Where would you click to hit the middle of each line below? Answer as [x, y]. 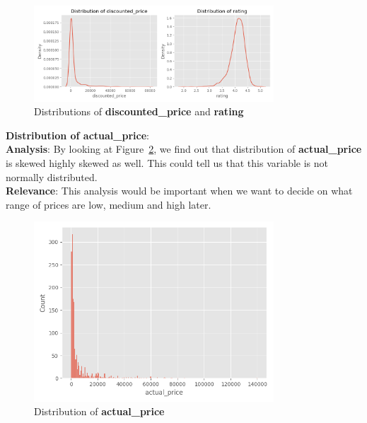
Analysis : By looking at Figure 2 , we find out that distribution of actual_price [184, 149]
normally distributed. [52, 176]
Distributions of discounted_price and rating [139, 111]
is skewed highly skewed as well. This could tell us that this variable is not [167, 163]
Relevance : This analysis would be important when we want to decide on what [179, 191]
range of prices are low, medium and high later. [109, 204]
